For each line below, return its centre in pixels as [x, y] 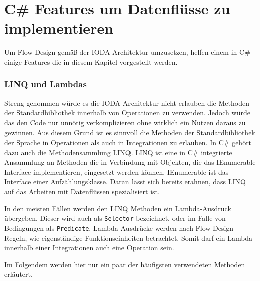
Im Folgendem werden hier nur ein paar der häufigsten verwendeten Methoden [125, 264]
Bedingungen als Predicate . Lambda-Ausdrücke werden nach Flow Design [119, 228]
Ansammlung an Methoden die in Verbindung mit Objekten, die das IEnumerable [130, 162]
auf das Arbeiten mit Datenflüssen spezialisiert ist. [82, 191]
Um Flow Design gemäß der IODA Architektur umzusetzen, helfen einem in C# [127, 52]
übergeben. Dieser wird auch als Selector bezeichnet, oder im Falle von [115, 218]
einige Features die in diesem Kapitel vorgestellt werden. [91, 61]
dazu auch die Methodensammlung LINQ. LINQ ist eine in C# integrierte [118, 152]
